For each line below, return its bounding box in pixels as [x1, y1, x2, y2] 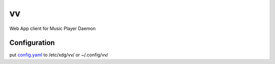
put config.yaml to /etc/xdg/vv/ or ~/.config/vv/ [9, 52, 108, 58]
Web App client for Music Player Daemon [9, 25, 96, 31]
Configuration [9, 39, 55, 47]
